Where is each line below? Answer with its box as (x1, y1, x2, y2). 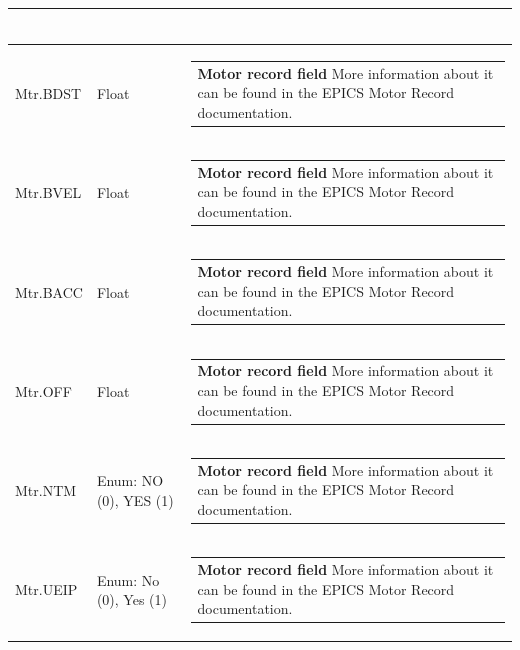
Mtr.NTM (15, 480, 77, 501)
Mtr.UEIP (15, 579, 78, 600)
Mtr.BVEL (15, 182, 82, 203)
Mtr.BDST (15, 82, 82, 103)
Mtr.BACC (15, 281, 83, 302)
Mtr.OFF (15, 380, 72, 401)
